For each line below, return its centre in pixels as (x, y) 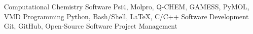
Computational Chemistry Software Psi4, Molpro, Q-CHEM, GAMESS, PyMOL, (127, 6)
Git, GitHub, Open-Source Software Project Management (91, 26)
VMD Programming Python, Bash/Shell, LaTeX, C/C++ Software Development (126, 16)
